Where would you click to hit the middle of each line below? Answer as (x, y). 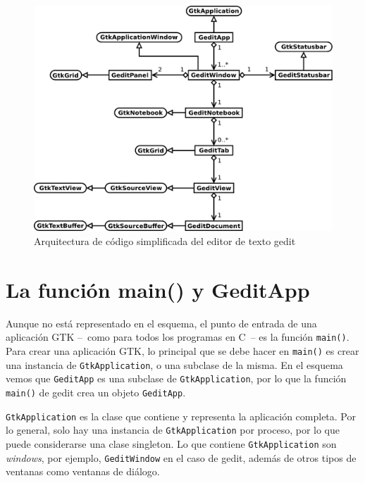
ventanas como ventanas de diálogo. (83, 471)
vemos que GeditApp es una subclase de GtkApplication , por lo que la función (176, 378)
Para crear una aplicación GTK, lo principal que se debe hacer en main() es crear (182, 351)
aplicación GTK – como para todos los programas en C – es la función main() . (178, 337)
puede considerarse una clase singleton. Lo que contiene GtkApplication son (171, 443)
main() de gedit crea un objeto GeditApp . (96, 393)
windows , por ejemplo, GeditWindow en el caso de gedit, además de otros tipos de (181, 457)
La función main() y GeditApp (158, 289)
